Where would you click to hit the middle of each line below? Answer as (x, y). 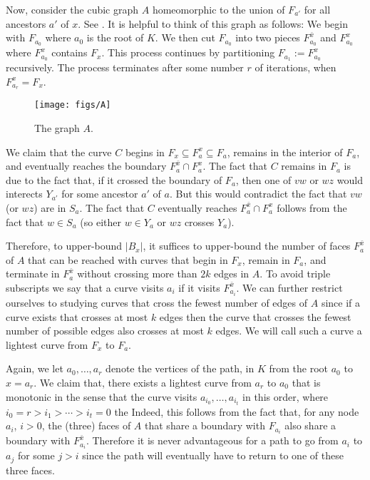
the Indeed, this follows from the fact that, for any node (237, 411)
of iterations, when (296, 67)
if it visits (199, 287)
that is (306, 383)
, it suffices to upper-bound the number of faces (247, 246)
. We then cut (185, 37)
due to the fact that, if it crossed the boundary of (114, 179)
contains (70, 52)
